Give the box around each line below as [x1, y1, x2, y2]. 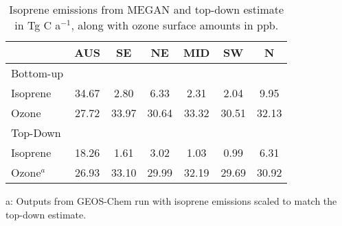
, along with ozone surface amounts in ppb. [71, 17, 279, 33]
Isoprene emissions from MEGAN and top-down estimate [9, 1, 284, 17]
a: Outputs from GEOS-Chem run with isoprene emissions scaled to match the [5, 194, 337, 208]
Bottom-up [11, 65, 64, 81]
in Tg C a [14, 17, 61, 33]
